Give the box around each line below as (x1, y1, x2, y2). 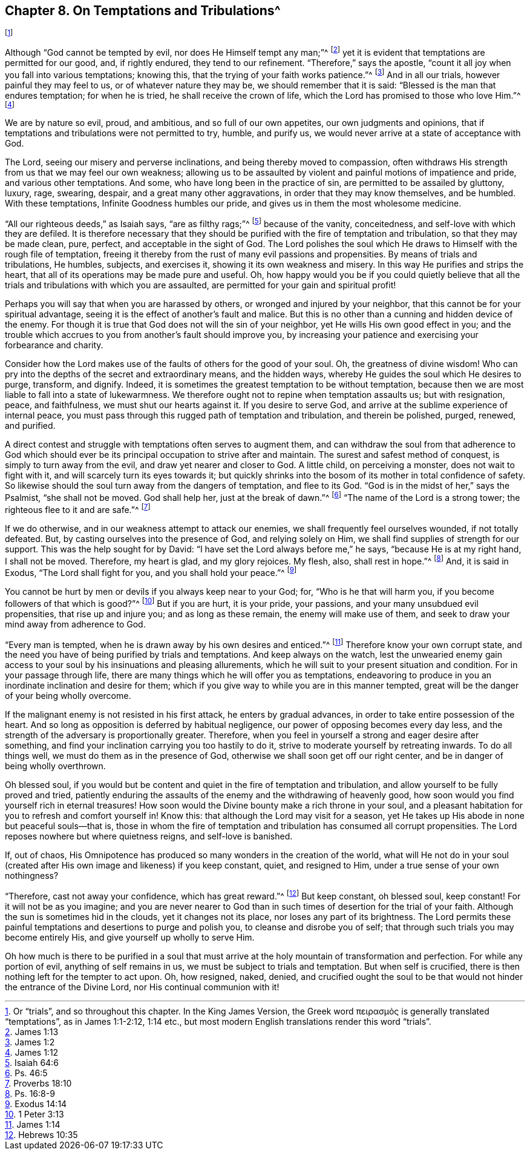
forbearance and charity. (5, 340, 103, 351)
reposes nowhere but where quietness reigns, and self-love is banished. (5, 831, 293, 842)
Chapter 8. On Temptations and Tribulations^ (5, 3, 281, 18)
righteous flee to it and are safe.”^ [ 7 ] (5, 503, 151, 515)
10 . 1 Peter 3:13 (5, 1108, 64, 1119)
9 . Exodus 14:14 (5, 1098, 67, 1109)
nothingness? (5, 870, 59, 881)
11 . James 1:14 (5, 1119, 61, 1130)
